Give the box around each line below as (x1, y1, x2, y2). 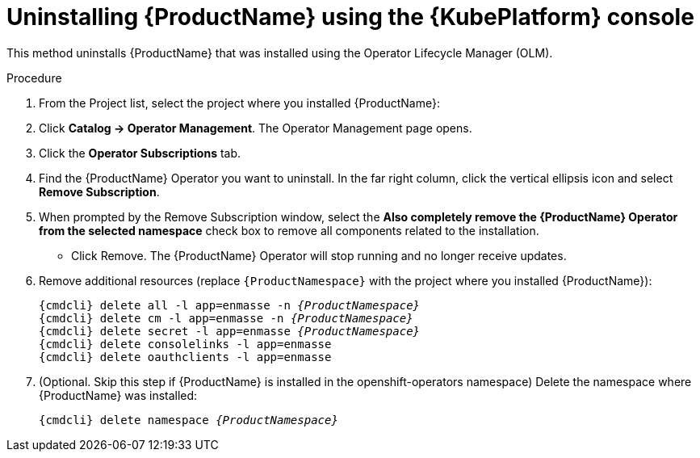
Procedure (6, 70, 62, 85)
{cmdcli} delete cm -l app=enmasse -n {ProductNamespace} (39, 311, 413, 325)
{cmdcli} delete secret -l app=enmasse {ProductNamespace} (39, 324, 421, 338)
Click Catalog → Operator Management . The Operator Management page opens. (39, 120, 472, 135)
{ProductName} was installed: (39, 388, 198, 402)
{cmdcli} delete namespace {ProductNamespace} (39, 413, 338, 426)
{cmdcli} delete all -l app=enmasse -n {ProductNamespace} (39, 298, 421, 312)
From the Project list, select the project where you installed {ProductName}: (39, 95, 440, 110)
